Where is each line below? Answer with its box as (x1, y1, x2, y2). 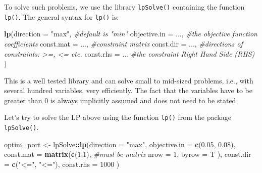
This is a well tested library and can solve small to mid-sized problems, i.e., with (4, 75, 253, 85)
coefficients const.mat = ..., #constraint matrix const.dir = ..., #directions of (4, 38, 243, 49)
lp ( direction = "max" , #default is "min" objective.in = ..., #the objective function (4, 28, 257, 39)
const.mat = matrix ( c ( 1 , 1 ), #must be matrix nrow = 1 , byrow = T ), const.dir (4, 149, 251, 159)
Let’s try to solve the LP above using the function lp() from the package (4, 112, 231, 122)
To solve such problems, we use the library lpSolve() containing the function (4, 2, 245, 12)
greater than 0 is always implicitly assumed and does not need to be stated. (4, 95, 238, 105)
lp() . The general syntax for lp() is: (4, 11, 119, 22)
